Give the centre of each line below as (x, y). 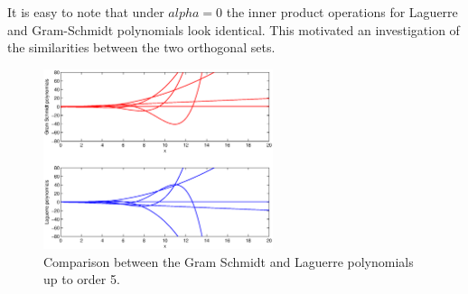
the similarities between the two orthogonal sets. (141, 47)
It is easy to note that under (86, 12)
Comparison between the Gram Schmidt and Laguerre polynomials (229, 261)
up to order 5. (82, 279)
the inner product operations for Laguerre (342, 12)
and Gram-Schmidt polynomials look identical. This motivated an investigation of (234, 29)
